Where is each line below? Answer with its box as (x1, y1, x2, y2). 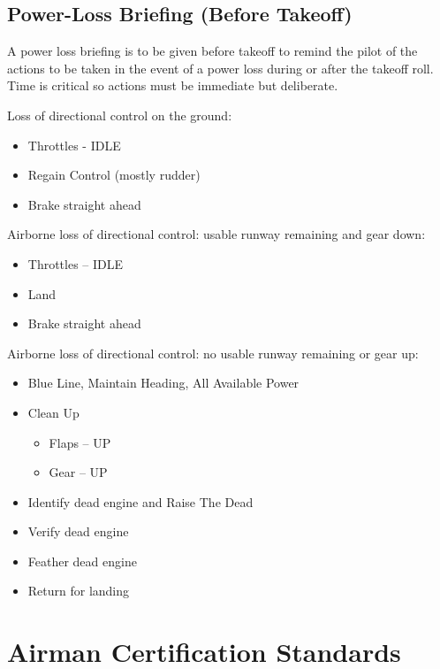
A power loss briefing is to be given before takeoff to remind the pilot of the (7, 42, 418, 60)
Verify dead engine (27, 522, 129, 541)
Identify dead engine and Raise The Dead (27, 492, 254, 511)
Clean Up (27, 403, 80, 421)
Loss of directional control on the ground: (7, 105, 232, 124)
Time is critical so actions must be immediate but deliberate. (7, 76, 338, 95)
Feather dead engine (27, 551, 137, 570)
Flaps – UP (49, 433, 111, 451)
